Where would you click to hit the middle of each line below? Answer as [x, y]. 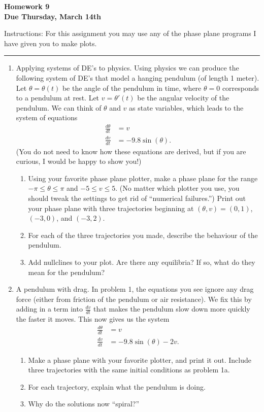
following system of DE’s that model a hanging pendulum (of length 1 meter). [138, 77]
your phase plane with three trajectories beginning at [111, 208]
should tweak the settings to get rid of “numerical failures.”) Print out [137, 198]
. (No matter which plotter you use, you [177, 188]
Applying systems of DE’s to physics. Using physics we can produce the [127, 68]
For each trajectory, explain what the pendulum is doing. [117, 386]
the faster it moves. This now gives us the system [93, 319]
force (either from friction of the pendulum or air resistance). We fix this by [134, 299]
